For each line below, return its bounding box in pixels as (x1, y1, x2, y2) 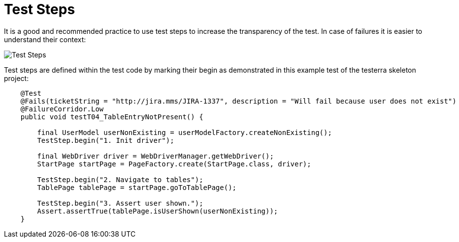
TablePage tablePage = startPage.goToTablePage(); (37, 183, 237, 191)
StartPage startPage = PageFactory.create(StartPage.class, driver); (37, 160, 311, 168)
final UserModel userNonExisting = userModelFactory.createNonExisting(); (37, 128, 332, 136)
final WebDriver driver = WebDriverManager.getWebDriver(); (37, 152, 274, 160)
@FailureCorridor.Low (20, 105, 104, 113)
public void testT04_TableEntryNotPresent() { (20, 112, 203, 121)
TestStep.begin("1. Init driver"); (37, 136, 174, 144)
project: (4, 74, 29, 82)
